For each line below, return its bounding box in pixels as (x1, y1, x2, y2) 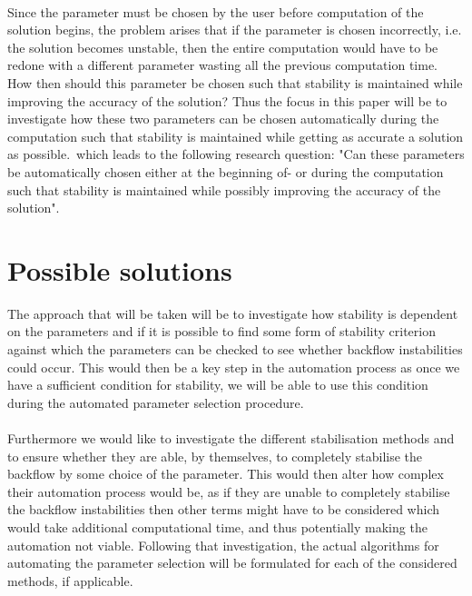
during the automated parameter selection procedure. (7, 392, 304, 412)
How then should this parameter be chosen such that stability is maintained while (7, 73, 463, 92)
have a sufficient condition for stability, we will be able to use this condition (7, 375, 428, 394)
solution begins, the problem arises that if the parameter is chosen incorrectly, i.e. (7, 20, 462, 39)
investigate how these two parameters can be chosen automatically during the (7, 109, 439, 128)
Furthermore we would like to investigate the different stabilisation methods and (7, 429, 455, 447)
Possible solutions (7, 251, 232, 288)
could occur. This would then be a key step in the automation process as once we (7, 357, 460, 376)
